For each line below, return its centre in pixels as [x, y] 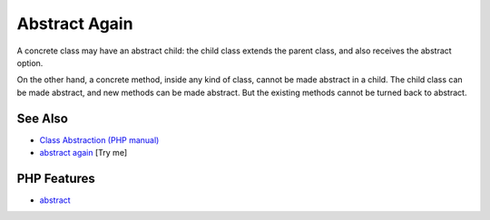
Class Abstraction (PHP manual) [99, 139]
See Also [42, 118]
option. [30, 62]
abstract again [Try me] [83, 153]
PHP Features [56, 178]
